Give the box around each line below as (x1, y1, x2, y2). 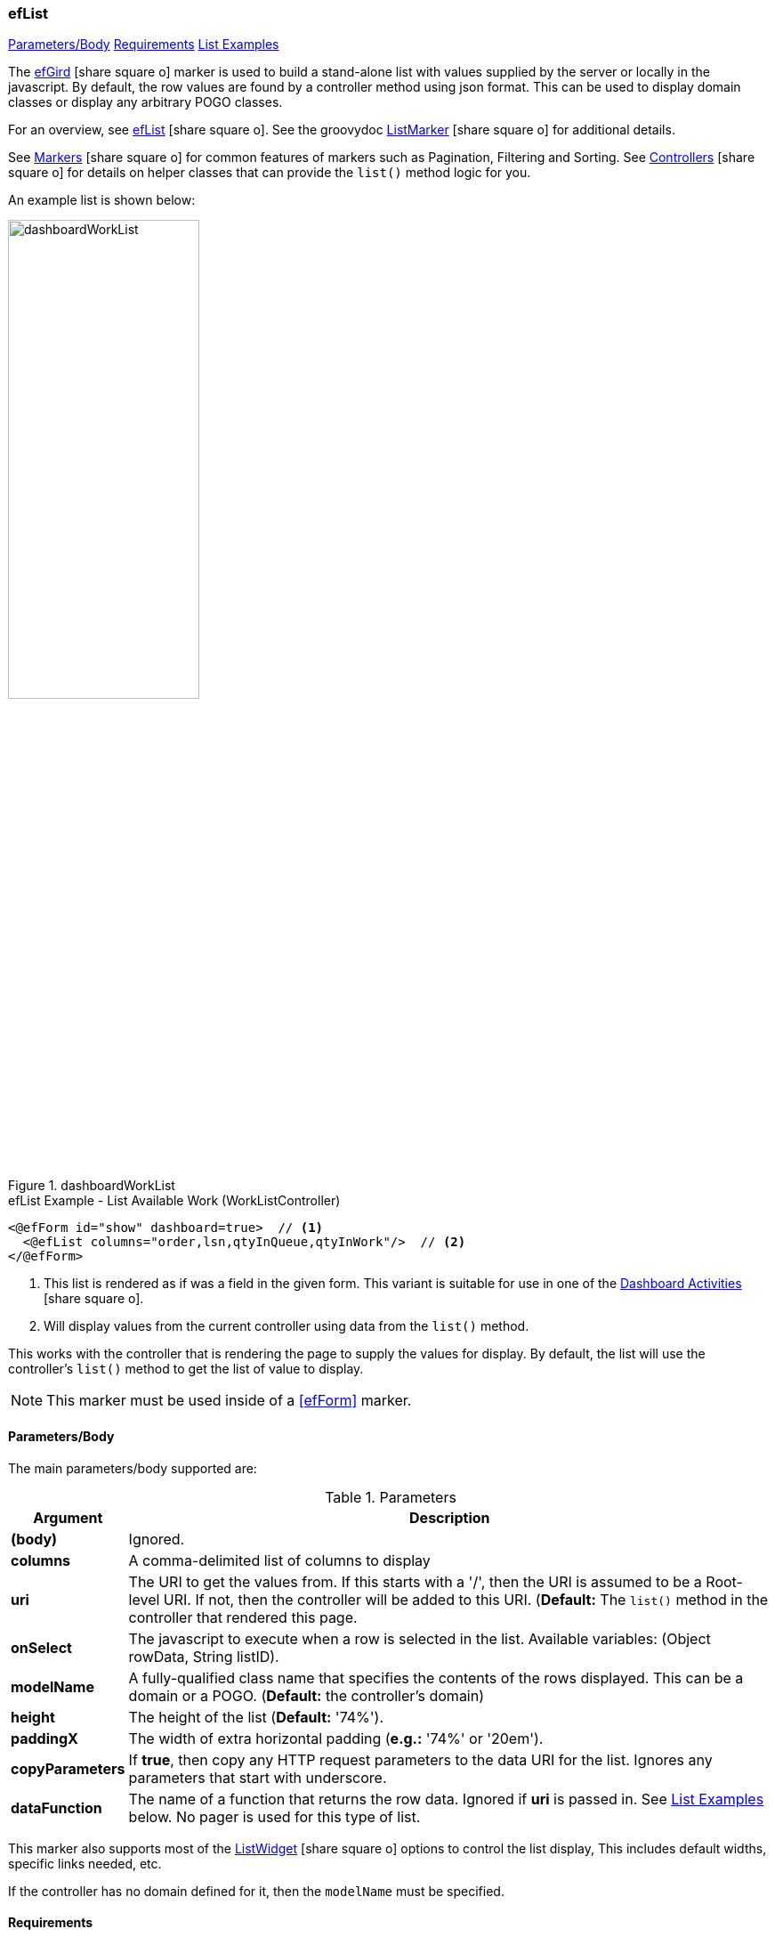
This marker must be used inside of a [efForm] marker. (46, 1391, 412, 1410)
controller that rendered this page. (128, 1608, 358, 1626)
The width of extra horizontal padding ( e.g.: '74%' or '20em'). (128, 1729, 544, 1747)
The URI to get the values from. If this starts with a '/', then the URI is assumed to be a (128, 1572, 702, 1591)
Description (409, 1508, 490, 1527)
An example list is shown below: (8, 192, 196, 208)
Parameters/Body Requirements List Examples (8, 36, 279, 53)
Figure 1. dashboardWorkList (8, 1178, 175, 1194)
